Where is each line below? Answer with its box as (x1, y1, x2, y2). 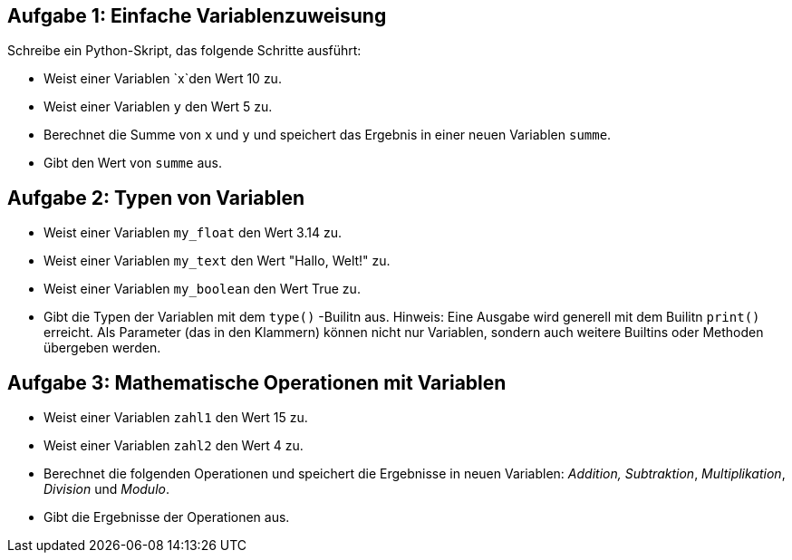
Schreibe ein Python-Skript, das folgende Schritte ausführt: (7, 43, 362, 59)
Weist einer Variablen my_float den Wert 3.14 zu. (43, 225, 342, 241)
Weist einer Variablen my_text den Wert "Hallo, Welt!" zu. (43, 253, 391, 269)
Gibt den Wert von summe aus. (43, 155, 222, 171)
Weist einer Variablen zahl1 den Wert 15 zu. (43, 410, 308, 426)
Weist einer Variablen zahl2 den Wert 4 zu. (43, 438, 304, 454)
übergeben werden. (43, 340, 161, 356)
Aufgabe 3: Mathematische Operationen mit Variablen (7, 371, 507, 394)
